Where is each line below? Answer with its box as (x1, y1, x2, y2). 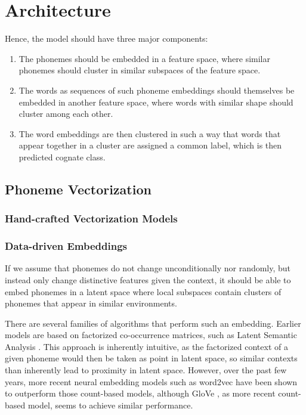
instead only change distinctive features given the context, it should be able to (5, 273, 291, 286)
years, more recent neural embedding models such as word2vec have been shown (5, 375, 298, 388)
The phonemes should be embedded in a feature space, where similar (18, 52, 270, 64)
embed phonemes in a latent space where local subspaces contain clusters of (5, 285, 282, 298)
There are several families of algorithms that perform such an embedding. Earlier (5, 317, 301, 329)
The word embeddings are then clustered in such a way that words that (18, 127, 281, 140)
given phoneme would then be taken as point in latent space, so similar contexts (5, 352, 298, 364)
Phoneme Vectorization (5, 179, 152, 198)
